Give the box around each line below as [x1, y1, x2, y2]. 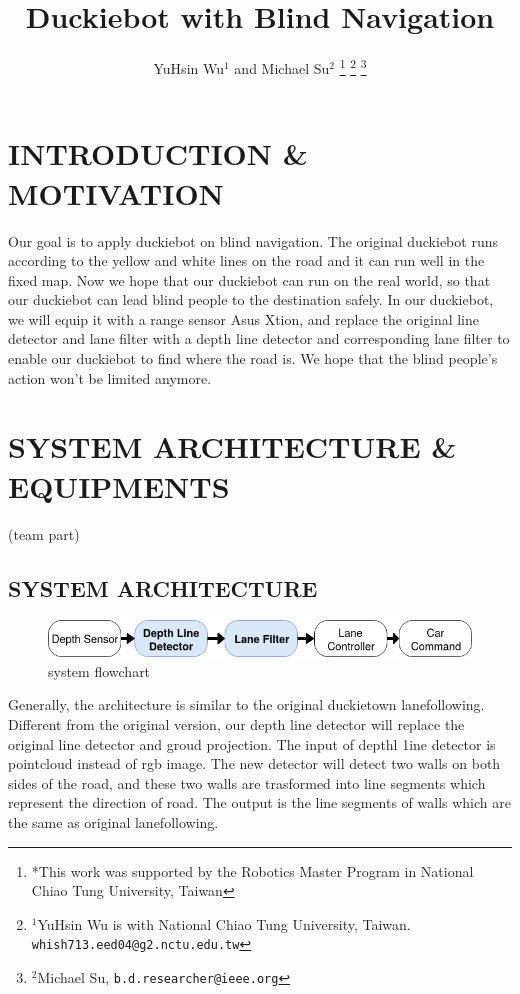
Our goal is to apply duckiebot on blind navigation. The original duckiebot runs [8, 230, 498, 251]
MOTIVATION [8, 172, 224, 213]
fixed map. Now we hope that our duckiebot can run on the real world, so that [8, 269, 491, 290]
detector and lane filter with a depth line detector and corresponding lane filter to [8, 328, 510, 349]
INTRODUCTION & [8, 133, 308, 174]
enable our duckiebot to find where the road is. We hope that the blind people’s [8, 348, 498, 369]
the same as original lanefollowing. [8, 812, 219, 832]
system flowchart [48, 660, 151, 681]
